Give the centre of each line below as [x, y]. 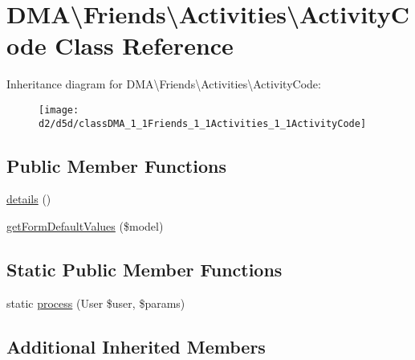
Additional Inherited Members [136, 346]
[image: [59, 110]
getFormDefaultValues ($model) [85, 226]
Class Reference [144, 45]
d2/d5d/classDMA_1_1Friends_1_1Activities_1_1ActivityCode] [203, 123]
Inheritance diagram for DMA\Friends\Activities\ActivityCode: [164, 84]
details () [29, 199]
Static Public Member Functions [144, 269]
